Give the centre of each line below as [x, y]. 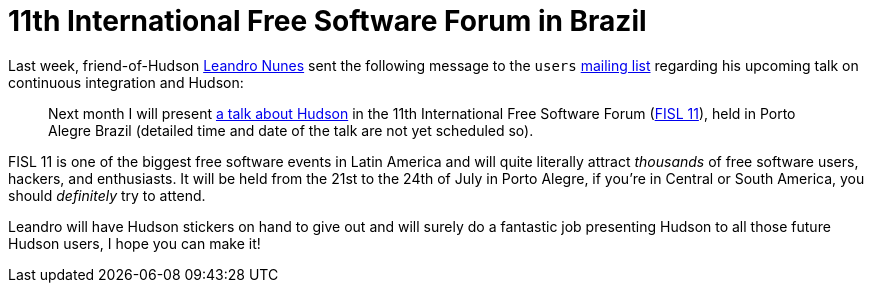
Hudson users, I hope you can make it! [134, 243]
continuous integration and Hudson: [126, 82]
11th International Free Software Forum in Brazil [327, 21]
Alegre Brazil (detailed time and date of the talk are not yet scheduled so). [291, 130]
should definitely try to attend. [107, 195]
